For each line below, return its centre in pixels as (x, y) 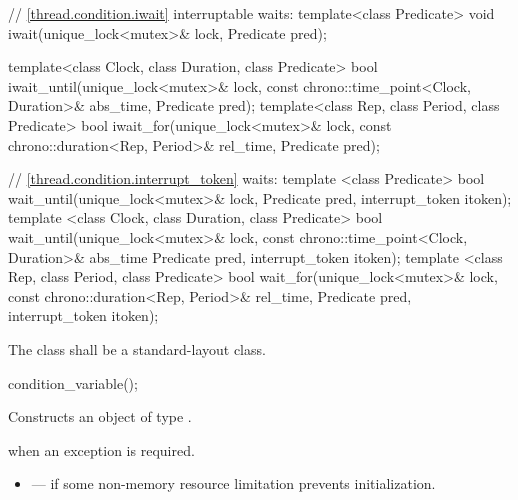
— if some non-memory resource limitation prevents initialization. (233, 483)
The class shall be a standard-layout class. (137, 348)
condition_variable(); (73, 382)
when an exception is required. (101, 449)
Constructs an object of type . (100, 416)
